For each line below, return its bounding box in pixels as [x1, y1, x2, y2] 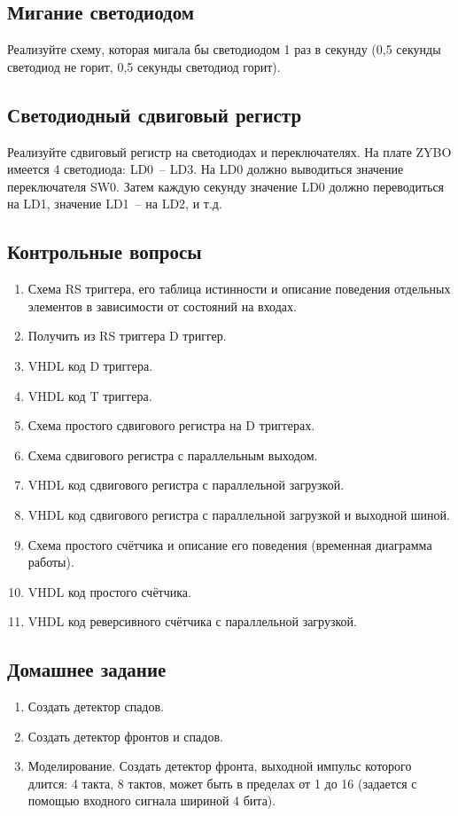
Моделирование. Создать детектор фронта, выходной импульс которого [27, 757, 412, 775]
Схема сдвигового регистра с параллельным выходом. [27, 445, 318, 464]
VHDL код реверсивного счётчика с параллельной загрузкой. [27, 612, 357, 631]
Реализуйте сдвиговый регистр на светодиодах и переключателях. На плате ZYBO [7, 142, 452, 161]
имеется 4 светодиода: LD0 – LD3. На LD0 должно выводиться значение [7, 160, 404, 178]
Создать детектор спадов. [27, 697, 164, 716]
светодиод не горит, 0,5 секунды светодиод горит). [7, 57, 281, 75]
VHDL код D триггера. [27, 356, 153, 374]
